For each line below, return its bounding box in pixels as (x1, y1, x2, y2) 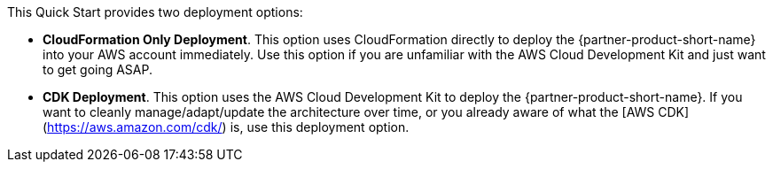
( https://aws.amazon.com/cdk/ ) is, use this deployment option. (43, 119, 410, 134)
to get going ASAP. (43, 62, 153, 77)
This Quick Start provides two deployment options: (7, 4, 303, 19)
